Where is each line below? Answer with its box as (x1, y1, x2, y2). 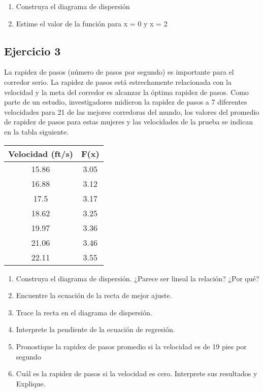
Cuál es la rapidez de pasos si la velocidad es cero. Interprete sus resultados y (16, 368, 257, 379)
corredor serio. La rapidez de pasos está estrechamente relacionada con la (4, 76, 232, 87)
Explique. (16, 378, 46, 388)
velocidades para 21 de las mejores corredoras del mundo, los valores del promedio (4, 106, 259, 117)
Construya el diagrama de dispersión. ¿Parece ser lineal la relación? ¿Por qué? (16, 273, 259, 283)
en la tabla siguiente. (4, 126, 69, 137)
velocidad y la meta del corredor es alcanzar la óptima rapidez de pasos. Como (4, 86, 249, 97)
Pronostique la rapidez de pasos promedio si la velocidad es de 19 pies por (16, 341, 247, 351)
